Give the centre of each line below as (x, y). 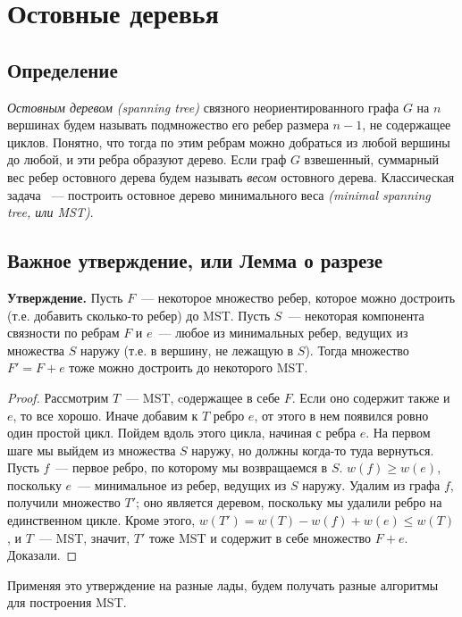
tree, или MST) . (50, 212)
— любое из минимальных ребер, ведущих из (283, 333)
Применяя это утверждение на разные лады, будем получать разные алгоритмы (223, 584)
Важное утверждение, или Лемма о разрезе (195, 260)
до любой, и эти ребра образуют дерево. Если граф (147, 159)
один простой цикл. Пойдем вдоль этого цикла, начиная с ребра (181, 433)
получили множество (64, 502)
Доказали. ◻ (42, 555)
